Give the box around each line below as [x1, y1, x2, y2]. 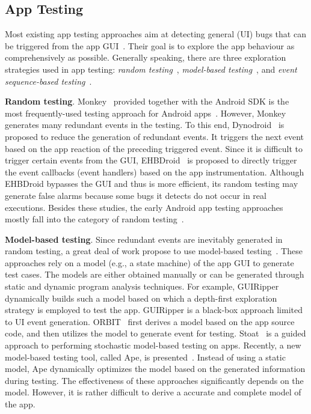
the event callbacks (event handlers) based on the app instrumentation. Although [5, 165, 304, 178]
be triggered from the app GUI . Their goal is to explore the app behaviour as [5, 39, 295, 52]
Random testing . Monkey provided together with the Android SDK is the [5, 95, 289, 108]
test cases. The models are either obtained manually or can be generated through [5, 268, 304, 281]
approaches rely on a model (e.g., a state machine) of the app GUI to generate [5, 256, 294, 269]
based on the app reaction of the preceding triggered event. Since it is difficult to [5, 142, 303, 154]
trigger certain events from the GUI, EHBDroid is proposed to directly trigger [5, 154, 297, 166]
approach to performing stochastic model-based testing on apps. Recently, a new [5, 339, 301, 352]
